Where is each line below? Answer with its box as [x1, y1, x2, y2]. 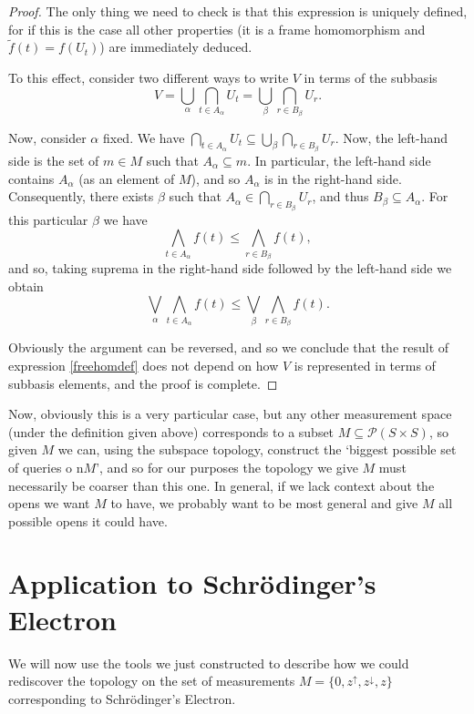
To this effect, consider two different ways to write [8, 68, 289, 87]
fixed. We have [102, 127, 185, 147]
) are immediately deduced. [99, 37, 252, 56]
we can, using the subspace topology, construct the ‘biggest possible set [57, 440, 457, 459]
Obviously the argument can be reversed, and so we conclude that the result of [8, 338, 449, 357]
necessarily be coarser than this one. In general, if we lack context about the [8, 475, 435, 495]
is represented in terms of [294, 355, 436, 374]
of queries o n [8, 457, 84, 476]
